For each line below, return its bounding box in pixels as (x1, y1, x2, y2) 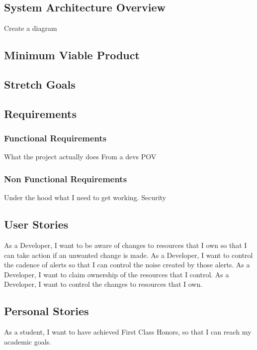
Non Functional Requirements (4, 172, 127, 185)
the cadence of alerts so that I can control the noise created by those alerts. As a (4, 259, 250, 270)
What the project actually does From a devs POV (4, 151, 157, 162)
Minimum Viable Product (4, 47, 140, 63)
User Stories (4, 217, 69, 232)
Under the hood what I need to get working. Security (4, 192, 167, 203)
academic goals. (4, 336, 51, 347)
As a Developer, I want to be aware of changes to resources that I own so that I (4, 239, 247, 250)
